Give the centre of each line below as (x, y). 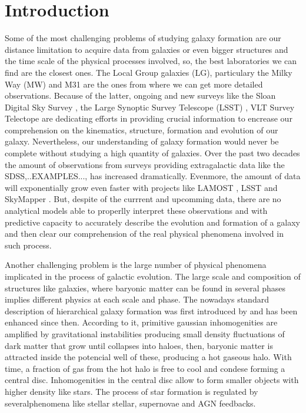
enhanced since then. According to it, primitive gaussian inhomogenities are (141, 322)
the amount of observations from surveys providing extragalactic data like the (145, 164)
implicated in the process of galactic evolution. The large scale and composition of (153, 276)
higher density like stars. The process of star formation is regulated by (132, 391)
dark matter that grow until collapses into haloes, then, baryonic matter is (139, 345)
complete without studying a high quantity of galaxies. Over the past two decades (152, 153)
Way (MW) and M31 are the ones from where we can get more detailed (134, 84)
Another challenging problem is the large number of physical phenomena (136, 265)
